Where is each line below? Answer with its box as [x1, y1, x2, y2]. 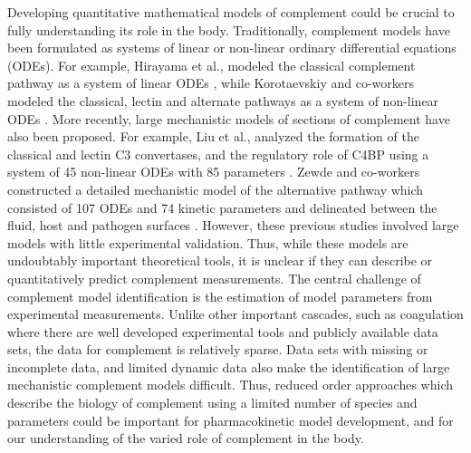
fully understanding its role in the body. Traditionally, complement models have [7, 20, 450, 39]
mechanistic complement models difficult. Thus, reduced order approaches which [7, 375, 453, 394]
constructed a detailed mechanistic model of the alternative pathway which [7, 179, 424, 198]
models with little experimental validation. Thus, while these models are [7, 233, 409, 252]
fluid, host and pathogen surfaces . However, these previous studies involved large [7, 216, 459, 235]
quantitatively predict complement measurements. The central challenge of [7, 268, 421, 287]
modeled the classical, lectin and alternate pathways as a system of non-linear [7, 91, 439, 110]
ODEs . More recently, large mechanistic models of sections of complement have [7, 109, 450, 128]
